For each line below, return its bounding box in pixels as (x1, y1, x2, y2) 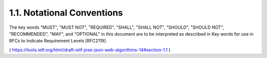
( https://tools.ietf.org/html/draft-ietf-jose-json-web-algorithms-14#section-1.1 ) (9, 47, 171, 53)
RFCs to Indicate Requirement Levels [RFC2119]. (9, 38, 107, 44)
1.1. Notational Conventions (9, 7, 123, 18)
